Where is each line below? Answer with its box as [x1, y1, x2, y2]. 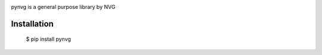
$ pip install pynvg [26, 35, 72, 43]
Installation [11, 18, 54, 29]
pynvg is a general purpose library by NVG [11, 4, 116, 10]
